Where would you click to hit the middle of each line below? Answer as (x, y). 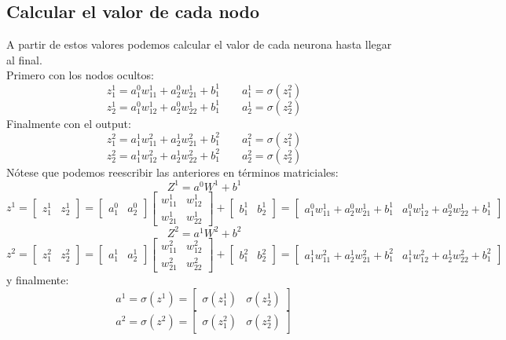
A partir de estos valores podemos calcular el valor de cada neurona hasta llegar (199, 44)
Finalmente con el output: (69, 123)
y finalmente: (38, 280)
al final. (24, 59)
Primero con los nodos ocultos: (80, 75)
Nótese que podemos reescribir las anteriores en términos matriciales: (172, 172)
